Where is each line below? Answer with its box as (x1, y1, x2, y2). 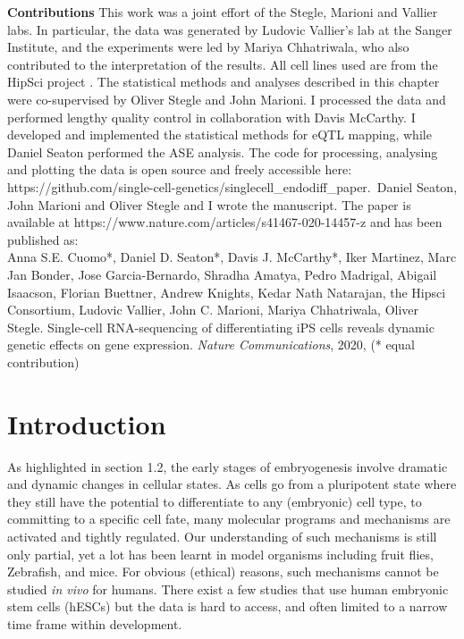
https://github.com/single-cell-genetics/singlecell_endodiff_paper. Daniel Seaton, (7, 177, 458, 196)
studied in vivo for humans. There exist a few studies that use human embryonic (7, 579, 449, 598)
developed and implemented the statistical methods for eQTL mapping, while (7, 125, 432, 144)
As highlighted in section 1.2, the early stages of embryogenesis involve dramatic (7, 457, 448, 475)
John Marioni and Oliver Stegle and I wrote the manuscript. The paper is (7, 195, 411, 214)
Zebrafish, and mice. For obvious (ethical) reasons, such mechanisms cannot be (7, 562, 439, 581)
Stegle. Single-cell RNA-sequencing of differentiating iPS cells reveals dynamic (7, 317, 434, 336)
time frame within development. (7, 614, 182, 633)
